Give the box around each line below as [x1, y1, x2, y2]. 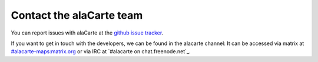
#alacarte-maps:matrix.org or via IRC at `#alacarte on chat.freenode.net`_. [11, 48, 191, 55]
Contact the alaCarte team [11, 9, 143, 22]
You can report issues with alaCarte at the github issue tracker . [11, 29, 164, 36]
